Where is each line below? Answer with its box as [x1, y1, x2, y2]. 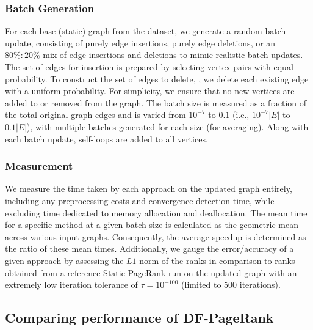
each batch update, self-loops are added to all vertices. [5, 132, 208, 145]
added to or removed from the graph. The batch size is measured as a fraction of [5, 96, 307, 109]
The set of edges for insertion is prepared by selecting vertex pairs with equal [5, 61, 293, 73]
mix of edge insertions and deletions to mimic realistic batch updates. [43, 48, 303, 61]
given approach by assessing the [5, 254, 124, 266]
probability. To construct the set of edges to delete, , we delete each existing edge [5, 72, 309, 85]
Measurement [5, 158, 73, 174]
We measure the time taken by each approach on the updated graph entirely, [5, 182, 292, 195]
